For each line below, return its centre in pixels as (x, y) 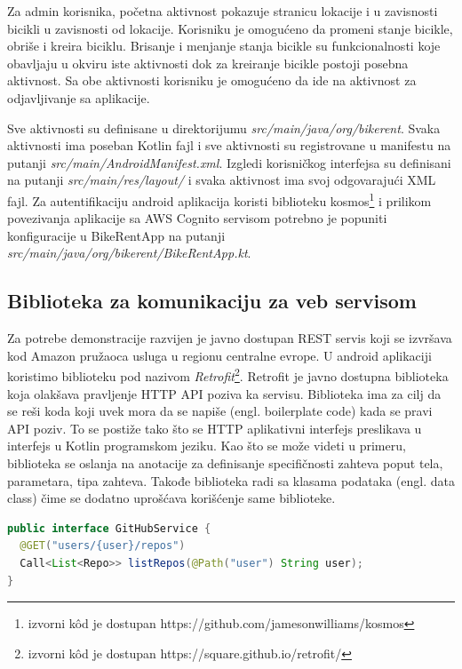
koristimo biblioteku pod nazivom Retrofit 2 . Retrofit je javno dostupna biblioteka (228, 375)
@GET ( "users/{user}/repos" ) (103, 546)
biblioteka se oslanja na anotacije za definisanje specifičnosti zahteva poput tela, (225, 462)
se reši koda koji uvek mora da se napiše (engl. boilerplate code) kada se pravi (220, 411)
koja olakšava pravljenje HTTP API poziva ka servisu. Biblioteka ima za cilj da (224, 393)
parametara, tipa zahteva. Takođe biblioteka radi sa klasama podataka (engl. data (231, 480)
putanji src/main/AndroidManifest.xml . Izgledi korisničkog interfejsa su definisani (229, 162)
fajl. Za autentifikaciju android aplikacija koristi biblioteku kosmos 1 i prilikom (219, 199)
